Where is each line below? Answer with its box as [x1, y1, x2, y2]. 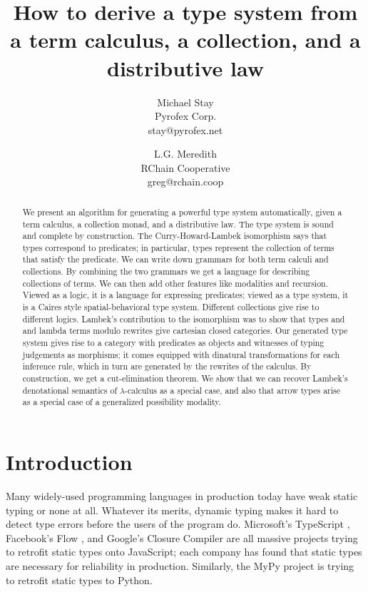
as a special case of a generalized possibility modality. [22, 396, 221, 408]
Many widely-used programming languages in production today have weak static [6, 488, 358, 503]
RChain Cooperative [140, 160, 230, 175]
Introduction [6, 447, 133, 476]
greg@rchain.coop [147, 174, 224, 189]
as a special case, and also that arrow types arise [159, 384, 341, 396]
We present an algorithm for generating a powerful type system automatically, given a [22, 205, 342, 218]
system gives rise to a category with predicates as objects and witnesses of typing [22, 337, 324, 349]
